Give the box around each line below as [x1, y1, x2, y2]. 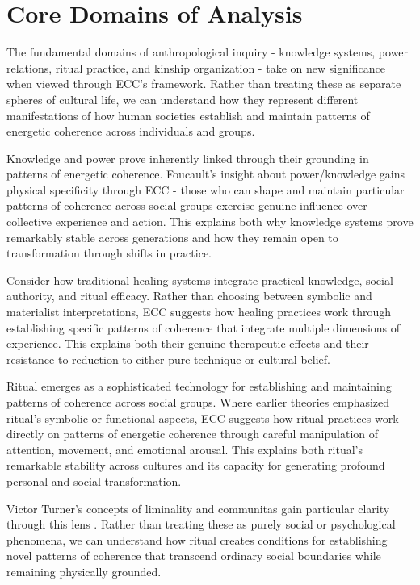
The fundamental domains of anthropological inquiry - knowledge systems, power [6, 44, 409, 61]
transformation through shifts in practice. [6, 244, 212, 261]
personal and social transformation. [6, 472, 182, 489]
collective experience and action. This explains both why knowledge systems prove [6, 213, 414, 230]
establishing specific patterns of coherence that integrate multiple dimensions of [6, 319, 401, 336]
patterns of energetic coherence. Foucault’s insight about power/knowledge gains [6, 165, 405, 182]
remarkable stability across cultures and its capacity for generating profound [6, 457, 385, 474]
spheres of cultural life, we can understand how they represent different [6, 90, 359, 107]
